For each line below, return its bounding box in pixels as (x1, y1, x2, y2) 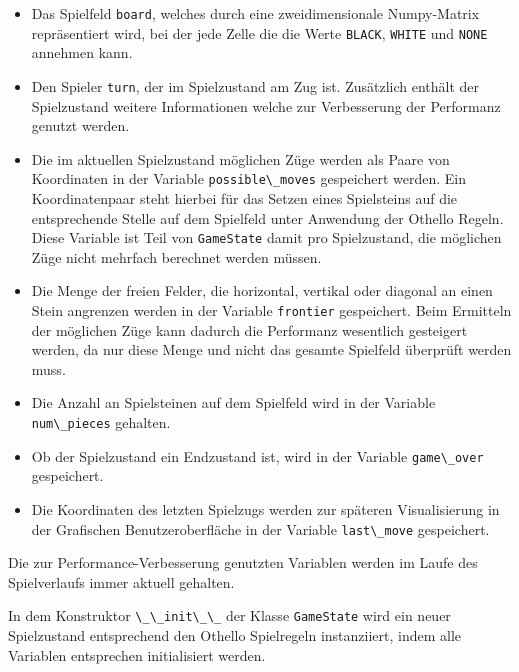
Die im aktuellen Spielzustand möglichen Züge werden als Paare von (31, 148, 450, 169)
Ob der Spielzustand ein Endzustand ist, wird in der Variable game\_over (31, 445, 484, 466)
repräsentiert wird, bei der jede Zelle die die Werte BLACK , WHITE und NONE (31, 22, 488, 43)
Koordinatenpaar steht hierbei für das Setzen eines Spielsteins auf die (31, 188, 458, 208)
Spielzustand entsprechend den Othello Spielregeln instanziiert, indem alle (8, 625, 462, 646)
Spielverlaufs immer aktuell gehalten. (8, 571, 235, 592)
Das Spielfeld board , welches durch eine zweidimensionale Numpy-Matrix (31, 3, 480, 23)
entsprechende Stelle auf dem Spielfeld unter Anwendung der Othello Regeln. (31, 207, 504, 228)
